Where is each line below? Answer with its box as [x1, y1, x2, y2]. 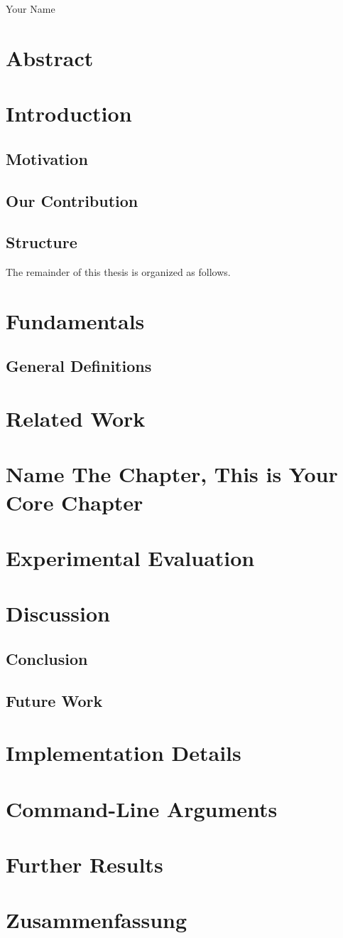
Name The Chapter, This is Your [6, 459, 338, 489]
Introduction [6, 99, 132, 128]
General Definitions [6, 355, 152, 377]
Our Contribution [6, 189, 138, 211]
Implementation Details [6, 738, 241, 767]
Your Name [6, 1, 55, 16]
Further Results [6, 850, 163, 879]
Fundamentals [6, 306, 145, 335]
